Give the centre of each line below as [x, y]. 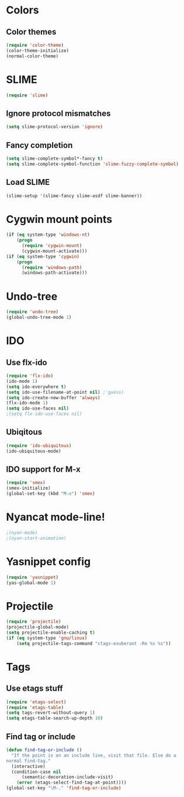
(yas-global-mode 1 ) [31, 583]
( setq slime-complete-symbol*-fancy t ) [55, 159]
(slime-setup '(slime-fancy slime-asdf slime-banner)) [74, 196]
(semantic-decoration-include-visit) [67, 777]
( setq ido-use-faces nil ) [37, 408]
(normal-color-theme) [32, 56]
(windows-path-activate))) [54, 273]
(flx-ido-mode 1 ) [27, 403]
